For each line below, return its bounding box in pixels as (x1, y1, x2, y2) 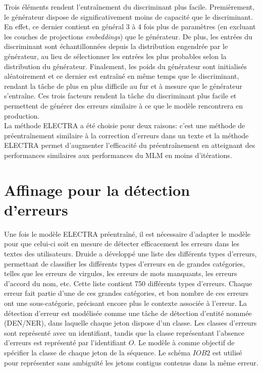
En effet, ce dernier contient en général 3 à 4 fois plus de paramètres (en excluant (4, 21, 256, 32)
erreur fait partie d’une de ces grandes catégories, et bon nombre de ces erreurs (4, 288, 249, 298)
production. (4, 110, 40, 121)
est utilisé (213, 347, 242, 357)
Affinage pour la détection (4, 179, 190, 200)
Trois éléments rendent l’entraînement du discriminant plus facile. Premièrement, (4, 2, 255, 12)
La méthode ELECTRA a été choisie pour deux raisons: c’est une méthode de (4, 120, 245, 131)
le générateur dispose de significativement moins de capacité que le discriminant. (4, 11, 253, 22)
